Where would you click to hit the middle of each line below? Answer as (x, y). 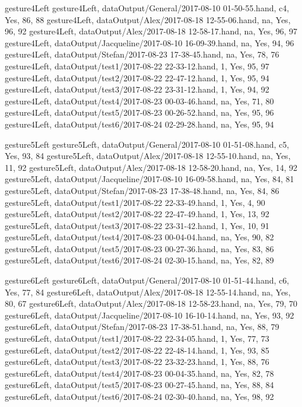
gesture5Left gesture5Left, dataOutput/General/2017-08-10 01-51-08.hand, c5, (147, 144)
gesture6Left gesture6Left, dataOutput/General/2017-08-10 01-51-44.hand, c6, (147, 280)
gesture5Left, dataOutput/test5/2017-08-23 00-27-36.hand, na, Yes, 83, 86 (139, 248)
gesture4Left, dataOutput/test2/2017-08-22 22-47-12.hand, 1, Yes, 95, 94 (137, 77)
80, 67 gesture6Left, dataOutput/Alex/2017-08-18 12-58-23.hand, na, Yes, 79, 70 (151, 303)
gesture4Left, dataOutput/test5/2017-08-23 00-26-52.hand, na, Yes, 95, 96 (139, 112)
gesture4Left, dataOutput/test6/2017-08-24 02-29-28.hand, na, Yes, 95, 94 (139, 124)
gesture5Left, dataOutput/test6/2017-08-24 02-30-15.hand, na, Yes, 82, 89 (139, 260)
